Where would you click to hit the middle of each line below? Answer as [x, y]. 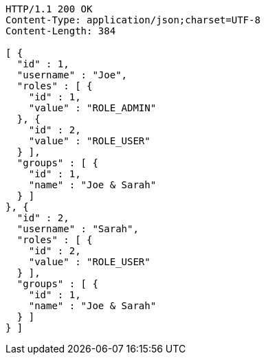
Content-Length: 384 [61, 31]
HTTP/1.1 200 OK [49, 9]
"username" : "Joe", [72, 75]
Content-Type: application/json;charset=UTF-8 [133, 20]
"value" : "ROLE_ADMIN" [92, 108]
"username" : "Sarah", [78, 229]
